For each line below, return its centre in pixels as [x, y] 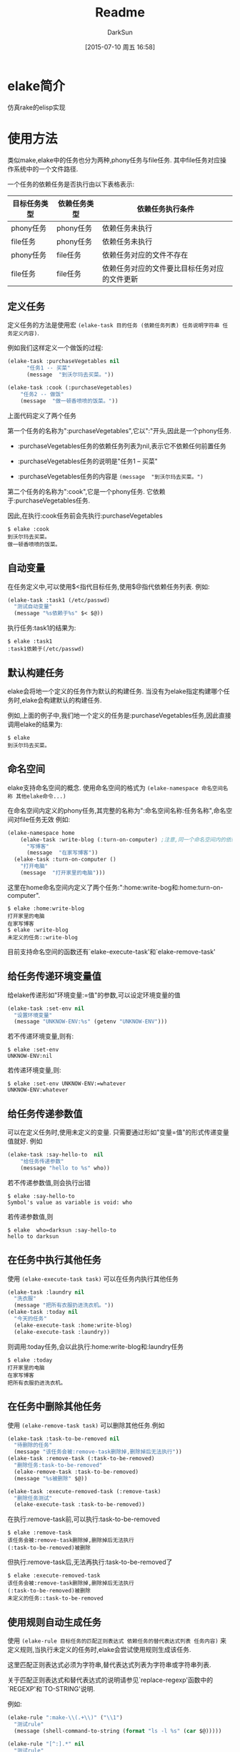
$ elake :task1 [30, 642]
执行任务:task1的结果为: [42, 628]
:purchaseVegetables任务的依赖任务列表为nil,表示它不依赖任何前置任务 [122, 446]
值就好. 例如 [25, 1142]
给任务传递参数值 [45, 1113]
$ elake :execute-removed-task [54, 1576]
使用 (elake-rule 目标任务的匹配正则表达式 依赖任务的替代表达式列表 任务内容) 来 [117, 1640]
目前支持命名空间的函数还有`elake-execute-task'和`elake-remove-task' [111, 951]
